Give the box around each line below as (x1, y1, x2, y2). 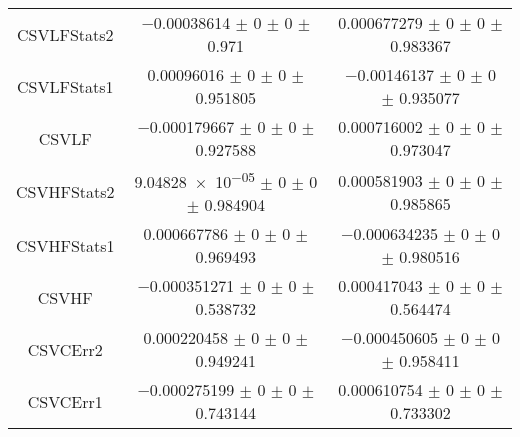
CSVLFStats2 (17, 22, 114, 46)
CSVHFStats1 (16, 233, 115, 257)
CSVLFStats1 (17, 74, 114, 98)
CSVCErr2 (27, 337, 103, 361)
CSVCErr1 (27, 389, 103, 413)
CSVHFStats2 (16, 180, 115, 204)
